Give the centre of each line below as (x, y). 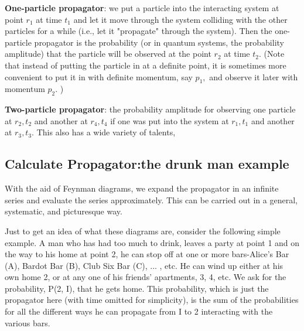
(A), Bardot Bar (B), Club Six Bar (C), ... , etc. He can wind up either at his (144, 265)
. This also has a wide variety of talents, (104, 132)
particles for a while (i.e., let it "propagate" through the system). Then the (139, 31)
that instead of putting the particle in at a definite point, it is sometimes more (146, 65)
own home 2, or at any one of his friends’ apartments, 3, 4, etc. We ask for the (146, 277)
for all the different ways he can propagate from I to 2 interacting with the (139, 311)
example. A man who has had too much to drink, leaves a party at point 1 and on (152, 242)
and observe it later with (254, 76)
